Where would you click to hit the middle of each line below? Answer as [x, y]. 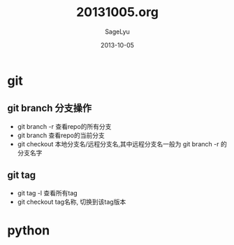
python [29, 230]
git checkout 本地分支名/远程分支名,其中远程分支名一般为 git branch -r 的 [122, 143]
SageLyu [117, 31]
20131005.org [117, 12]
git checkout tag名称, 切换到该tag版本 [72, 202]
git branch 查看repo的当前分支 [61, 135]
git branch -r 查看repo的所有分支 [64, 126]
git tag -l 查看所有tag [47, 192]
